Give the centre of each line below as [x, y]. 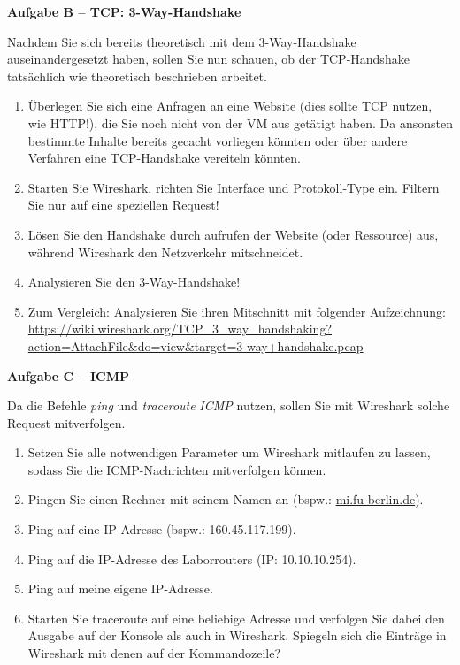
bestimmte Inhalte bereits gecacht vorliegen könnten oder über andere [218, 140]
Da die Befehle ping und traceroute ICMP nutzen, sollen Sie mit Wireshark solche [229, 405]
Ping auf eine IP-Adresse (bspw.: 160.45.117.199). [162, 529]
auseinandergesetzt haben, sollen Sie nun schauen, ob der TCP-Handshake [208, 59]
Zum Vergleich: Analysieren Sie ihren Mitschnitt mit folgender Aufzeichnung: [237, 311]
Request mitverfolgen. [66, 422]
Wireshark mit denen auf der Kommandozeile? [154, 653]
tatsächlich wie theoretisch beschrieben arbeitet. [137, 76]
